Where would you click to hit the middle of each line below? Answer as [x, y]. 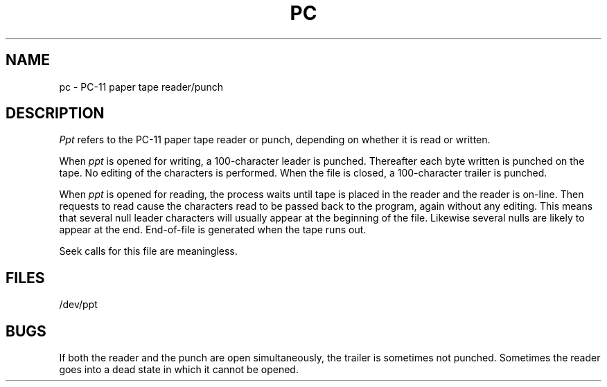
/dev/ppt [78, 305]
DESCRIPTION [55, 114]
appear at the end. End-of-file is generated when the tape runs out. [213, 230]
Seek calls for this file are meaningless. [148, 251]
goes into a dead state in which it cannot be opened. [179, 370]
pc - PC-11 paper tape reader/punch [141, 87]
